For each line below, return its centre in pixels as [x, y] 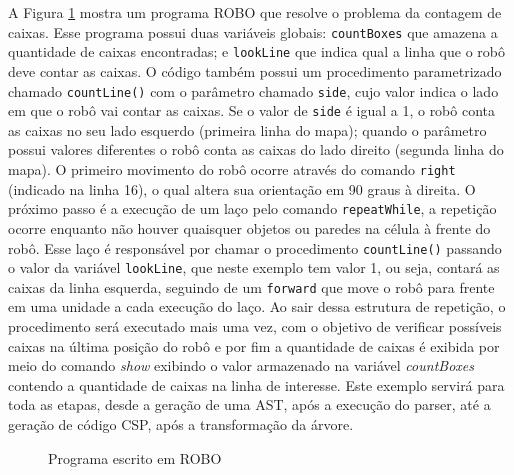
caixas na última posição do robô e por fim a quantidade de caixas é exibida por [254, 345]
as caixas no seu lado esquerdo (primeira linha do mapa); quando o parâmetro [247, 129]
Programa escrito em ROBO [135, 457]
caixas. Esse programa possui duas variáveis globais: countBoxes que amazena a [253, 31]
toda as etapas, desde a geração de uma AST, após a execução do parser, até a [249, 404]
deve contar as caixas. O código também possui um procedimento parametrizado [255, 70]
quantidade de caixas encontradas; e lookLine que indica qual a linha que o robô [256, 51]
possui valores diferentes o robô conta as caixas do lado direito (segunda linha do [256, 149]
